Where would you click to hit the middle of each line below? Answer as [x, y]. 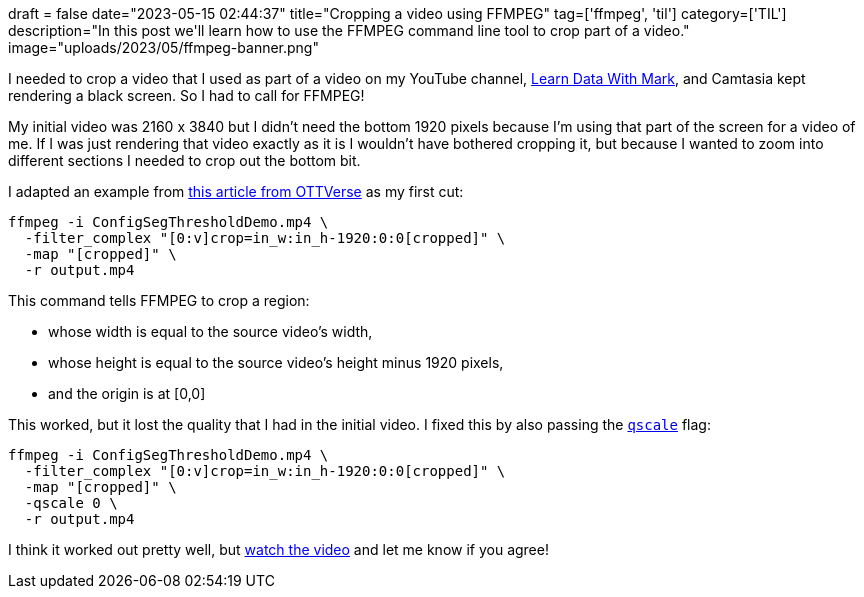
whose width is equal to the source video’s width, [210, 331]
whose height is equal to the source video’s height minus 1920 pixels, [276, 362]
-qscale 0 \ [71, 503]
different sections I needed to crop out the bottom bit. [184, 160]
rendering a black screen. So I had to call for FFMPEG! [186, 95]
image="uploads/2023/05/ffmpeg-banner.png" [163, 47]
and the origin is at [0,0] [127, 393]
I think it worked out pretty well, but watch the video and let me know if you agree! [278, 549]
